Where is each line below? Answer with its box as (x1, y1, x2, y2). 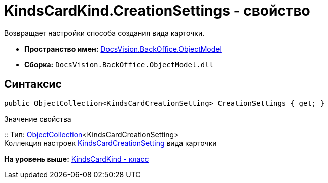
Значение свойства (4, 114, 71, 123)
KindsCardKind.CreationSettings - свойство (4, 2, 310, 19)
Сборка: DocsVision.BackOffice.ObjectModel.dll (24, 60, 214, 69)
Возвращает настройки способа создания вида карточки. (4, 28, 205, 38)
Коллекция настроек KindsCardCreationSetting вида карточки (4, 138, 217, 148)
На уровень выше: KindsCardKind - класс (4, 154, 149, 163)
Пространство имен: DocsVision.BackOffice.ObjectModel (24, 44, 222, 53)
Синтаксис (4, 78, 62, 91)
